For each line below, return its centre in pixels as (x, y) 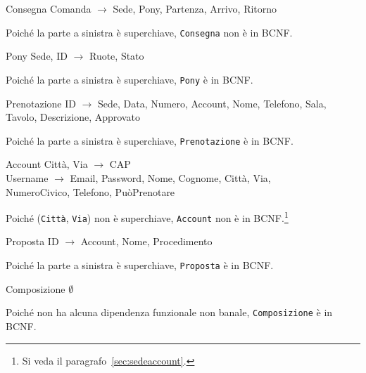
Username (27, 177)
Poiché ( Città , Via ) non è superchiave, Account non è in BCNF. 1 (147, 217)
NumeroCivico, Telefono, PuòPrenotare (90, 191)
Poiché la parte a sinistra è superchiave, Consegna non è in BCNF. (149, 32)
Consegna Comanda (49, 8)
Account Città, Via (47, 164)
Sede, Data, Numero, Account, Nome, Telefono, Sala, (212, 103)
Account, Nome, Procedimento (146, 241)
